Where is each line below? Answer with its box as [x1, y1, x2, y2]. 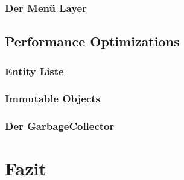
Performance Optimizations [5, 32, 180, 51]
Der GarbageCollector [5, 119, 115, 134]
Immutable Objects [5, 91, 100, 106]
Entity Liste [5, 63, 64, 78]
